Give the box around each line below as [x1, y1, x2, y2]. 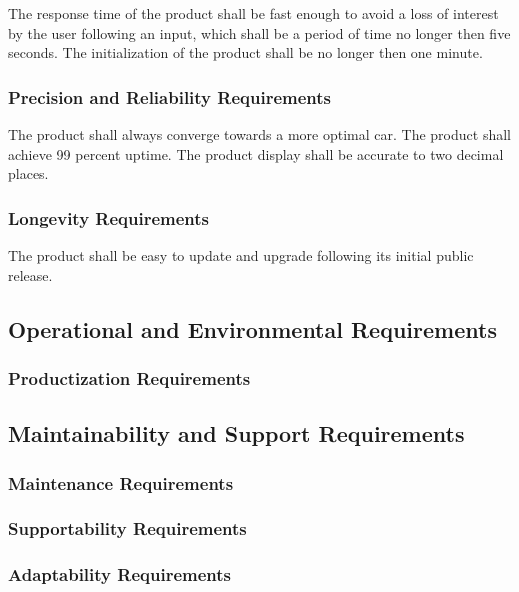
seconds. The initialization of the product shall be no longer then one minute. [8, 42, 483, 63]
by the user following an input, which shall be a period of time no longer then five [8, 22, 511, 43]
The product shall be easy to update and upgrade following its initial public [8, 245, 474, 265]
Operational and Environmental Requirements [8, 313, 497, 344]
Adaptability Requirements [8, 562, 231, 587]
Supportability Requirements [8, 516, 247, 541]
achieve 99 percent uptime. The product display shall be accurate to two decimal [8, 143, 504, 164]
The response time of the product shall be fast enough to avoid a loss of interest [8, 3, 499, 23]
